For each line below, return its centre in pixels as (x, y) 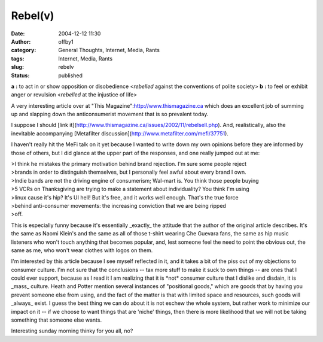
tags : (18, 58)
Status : (20, 75)
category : (24, 50)
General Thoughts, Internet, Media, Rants (109, 50)
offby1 (66, 41)
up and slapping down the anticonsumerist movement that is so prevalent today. (110, 114)
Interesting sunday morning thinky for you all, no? (72, 331)
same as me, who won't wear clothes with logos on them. (82, 250)
